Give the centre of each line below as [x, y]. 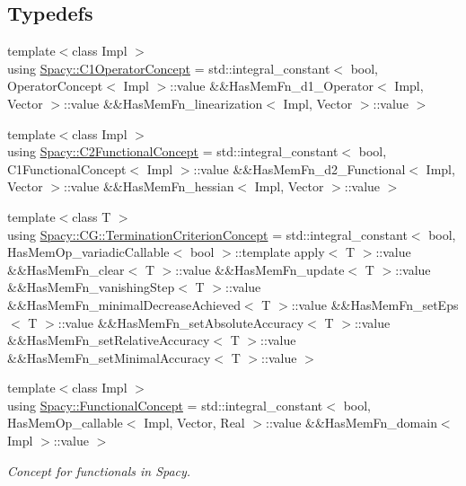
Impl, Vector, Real [194, 423]
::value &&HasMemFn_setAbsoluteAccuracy [181, 322]
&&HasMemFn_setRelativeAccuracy [109, 340]
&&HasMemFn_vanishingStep [91, 287]
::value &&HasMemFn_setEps [375, 304]
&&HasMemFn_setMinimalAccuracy [109, 357]
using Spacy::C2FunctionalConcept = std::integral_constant [173, 151]
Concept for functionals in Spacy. [99, 470]
